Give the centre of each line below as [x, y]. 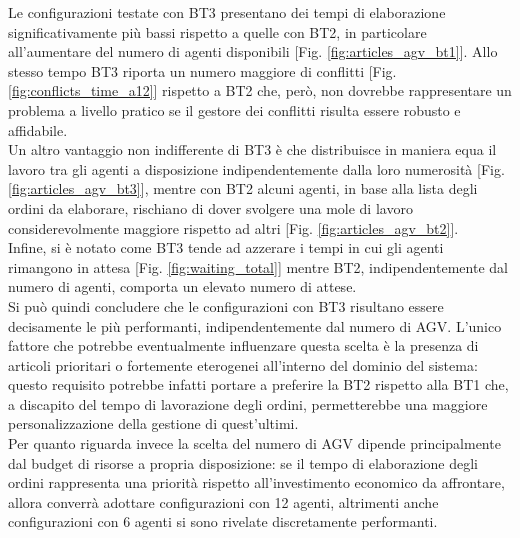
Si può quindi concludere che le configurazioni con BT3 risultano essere [226, 305]
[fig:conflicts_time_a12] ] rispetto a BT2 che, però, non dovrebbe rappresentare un [260, 90]
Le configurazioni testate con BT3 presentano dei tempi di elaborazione [227, 12]
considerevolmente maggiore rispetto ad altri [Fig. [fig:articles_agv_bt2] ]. [233, 227]
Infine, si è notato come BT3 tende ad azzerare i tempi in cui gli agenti [226, 247]
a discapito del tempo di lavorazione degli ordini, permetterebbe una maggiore [248, 403]
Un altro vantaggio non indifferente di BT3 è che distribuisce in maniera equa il [252, 149]
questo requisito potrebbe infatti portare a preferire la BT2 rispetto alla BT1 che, [258, 384]
